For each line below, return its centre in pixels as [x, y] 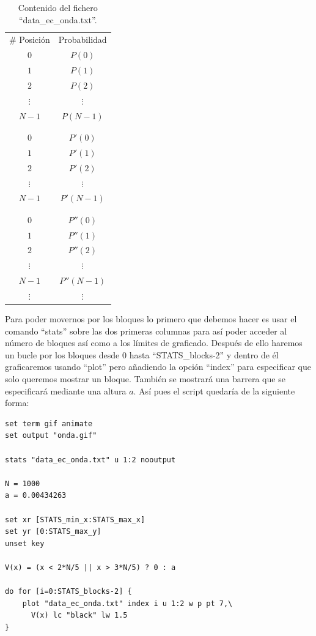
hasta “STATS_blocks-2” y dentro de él [204, 354]
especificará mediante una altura [66, 390]
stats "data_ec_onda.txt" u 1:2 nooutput [90, 460]
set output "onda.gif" [51, 436]
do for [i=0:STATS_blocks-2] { [68, 592]
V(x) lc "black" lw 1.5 [79, 616]
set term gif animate [49, 423]
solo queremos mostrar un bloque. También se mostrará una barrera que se [145, 379]
